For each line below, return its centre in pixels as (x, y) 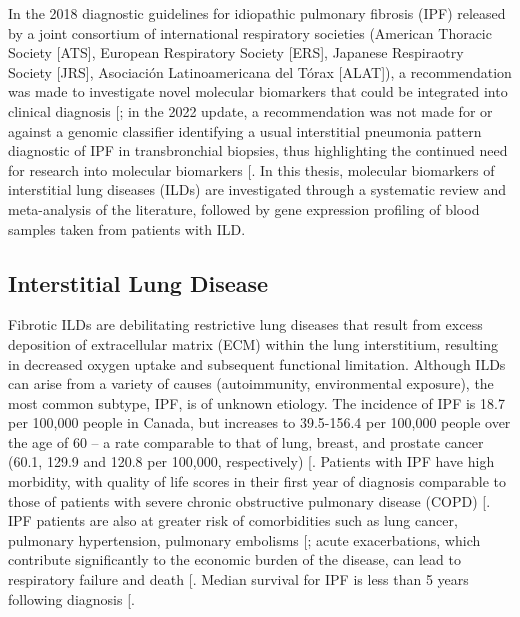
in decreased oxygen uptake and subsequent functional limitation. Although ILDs (257, 363)
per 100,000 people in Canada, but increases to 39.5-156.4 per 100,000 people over (259, 422)
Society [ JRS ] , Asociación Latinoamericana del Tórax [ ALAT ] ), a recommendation (260, 71)
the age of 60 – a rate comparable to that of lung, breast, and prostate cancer (246, 441)
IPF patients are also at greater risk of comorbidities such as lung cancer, (233, 520)
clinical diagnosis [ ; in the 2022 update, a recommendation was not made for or (250, 110)
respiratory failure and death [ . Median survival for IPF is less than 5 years (238, 579)
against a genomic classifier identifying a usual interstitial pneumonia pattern (245, 130)
